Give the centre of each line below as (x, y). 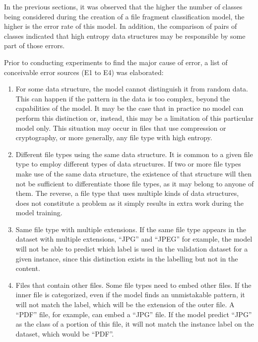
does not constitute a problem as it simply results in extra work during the (129, 203)
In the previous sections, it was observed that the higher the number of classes (123, 6)
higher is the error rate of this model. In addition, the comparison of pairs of (121, 26)
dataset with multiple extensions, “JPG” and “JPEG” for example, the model (134, 239)
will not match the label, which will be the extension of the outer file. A (125, 304)
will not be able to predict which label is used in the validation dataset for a (132, 249)
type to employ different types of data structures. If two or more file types (128, 164)
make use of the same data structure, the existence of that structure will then (134, 173)
